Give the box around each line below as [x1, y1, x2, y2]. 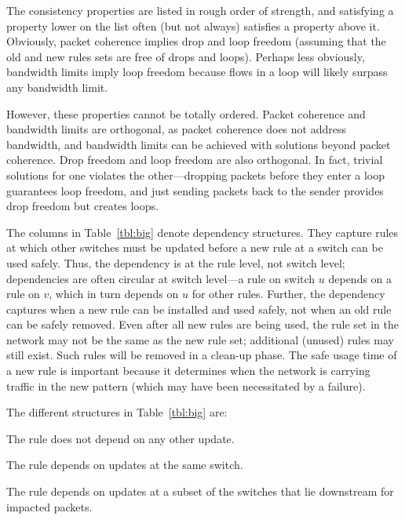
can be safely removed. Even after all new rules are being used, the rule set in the [6, 316, 399, 333]
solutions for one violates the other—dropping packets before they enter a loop [6, 166, 385, 183]
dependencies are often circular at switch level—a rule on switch [6, 270, 316, 286]
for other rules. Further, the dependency [192, 285, 385, 302]
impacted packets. [6, 498, 93, 515]
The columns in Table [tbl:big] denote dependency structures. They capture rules [6, 224, 399, 240]
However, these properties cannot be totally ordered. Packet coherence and [6, 105, 366, 122]
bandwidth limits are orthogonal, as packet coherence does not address [6, 121, 346, 137]
